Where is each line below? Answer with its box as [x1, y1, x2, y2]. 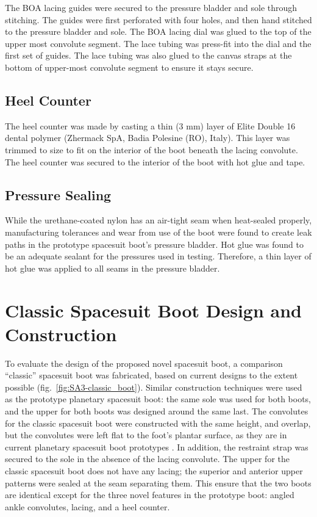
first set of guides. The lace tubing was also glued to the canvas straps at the [5, 49, 292, 62]
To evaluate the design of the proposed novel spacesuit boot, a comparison [5, 356, 283, 369]
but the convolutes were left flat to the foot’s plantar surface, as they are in [5, 428, 287, 441]
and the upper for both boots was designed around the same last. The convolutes [5, 405, 308, 417]
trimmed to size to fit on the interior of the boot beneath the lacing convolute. [5, 143, 298, 156]
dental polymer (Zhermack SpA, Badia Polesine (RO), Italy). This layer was [5, 131, 290, 144]
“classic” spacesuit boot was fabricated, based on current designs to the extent [5, 369, 298, 381]
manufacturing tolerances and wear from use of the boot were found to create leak [5, 225, 312, 238]
